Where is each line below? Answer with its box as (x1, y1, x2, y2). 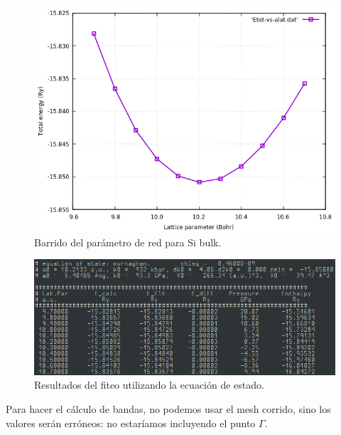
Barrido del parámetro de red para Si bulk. (34, 234, 222, 249)
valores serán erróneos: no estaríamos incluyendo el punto (6, 415, 256, 430)
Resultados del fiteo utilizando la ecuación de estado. (34, 377, 264, 392)
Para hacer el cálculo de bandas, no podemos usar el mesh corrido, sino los (6, 401, 331, 416)
